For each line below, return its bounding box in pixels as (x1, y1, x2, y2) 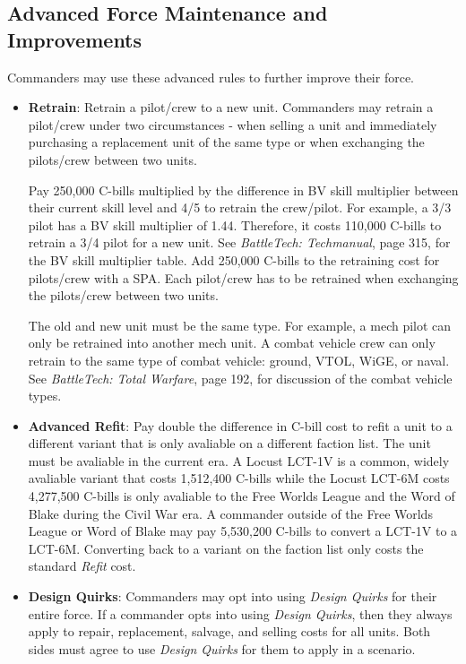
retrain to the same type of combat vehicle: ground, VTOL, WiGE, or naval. (28, 350, 450, 369)
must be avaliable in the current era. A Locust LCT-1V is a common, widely (28, 451, 450, 470)
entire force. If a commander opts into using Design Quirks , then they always (28, 604, 453, 623)
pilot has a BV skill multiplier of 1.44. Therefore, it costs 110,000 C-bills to (28, 215, 442, 234)
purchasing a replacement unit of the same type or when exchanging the (28, 133, 425, 151)
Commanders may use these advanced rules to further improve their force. (7, 67, 414, 86)
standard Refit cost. (28, 556, 136, 575)
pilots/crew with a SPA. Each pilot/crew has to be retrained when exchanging (28, 268, 459, 287)
